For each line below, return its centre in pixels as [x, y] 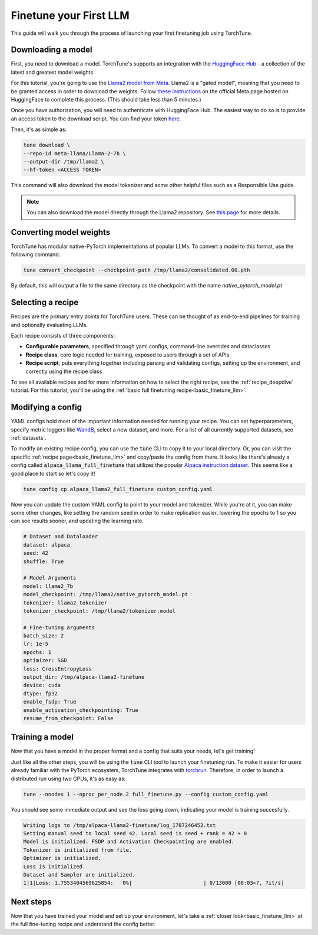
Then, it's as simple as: [39, 129]
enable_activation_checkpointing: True [81, 710]
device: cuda [42, 685]
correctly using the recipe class [64, 371]
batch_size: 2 [44, 636]
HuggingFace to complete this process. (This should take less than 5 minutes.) [106, 100]
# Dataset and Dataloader [61, 537]
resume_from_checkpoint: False [69, 718]
